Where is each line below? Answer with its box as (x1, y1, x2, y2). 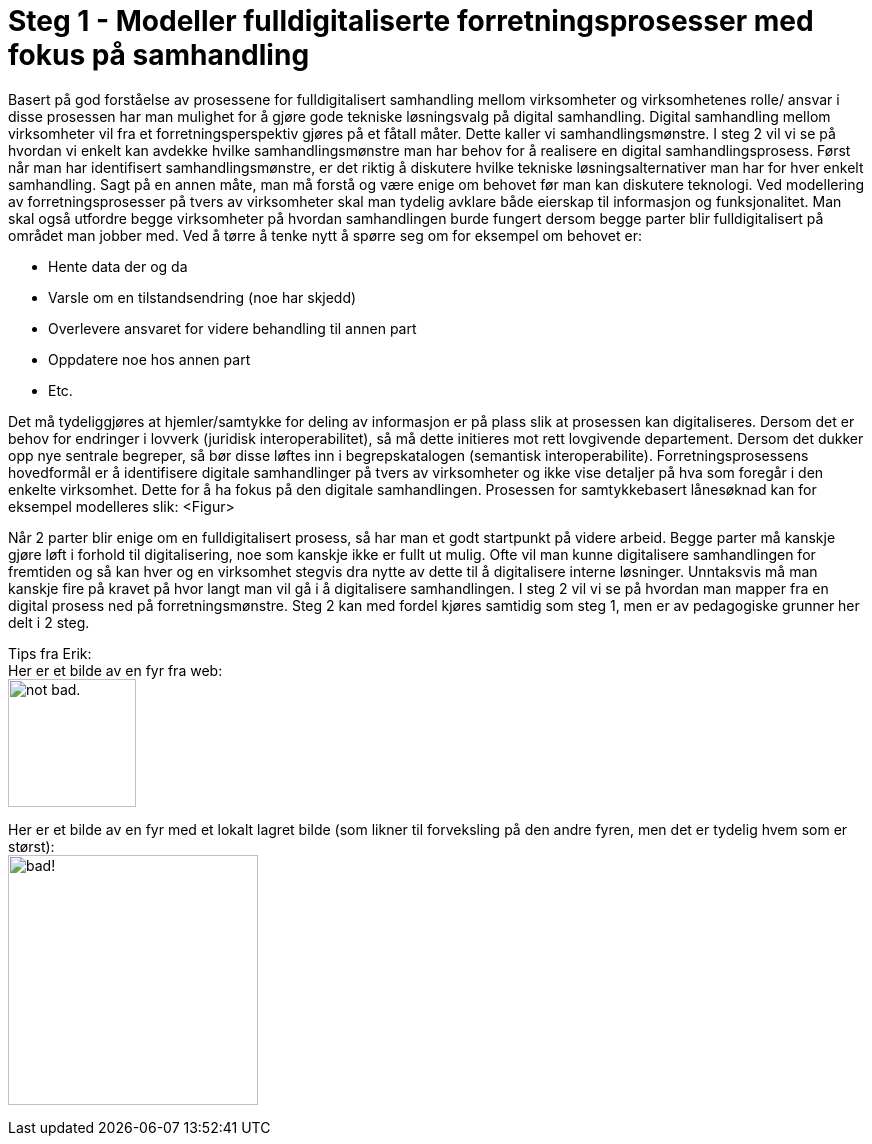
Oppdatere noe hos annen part (48, 350, 251, 368)
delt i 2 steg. (8, 613, 90, 631)
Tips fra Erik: (8, 644, 92, 662)
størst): (8, 837, 55, 855)
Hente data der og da (48, 257, 188, 275)
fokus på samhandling (8, 38, 310, 72)
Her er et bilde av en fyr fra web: (8, 661, 223, 679)
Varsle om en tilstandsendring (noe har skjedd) (48, 288, 357, 306)
